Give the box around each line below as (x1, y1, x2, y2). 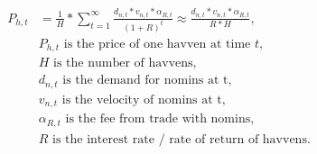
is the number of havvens (53, 57, 193, 70)
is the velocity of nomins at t (61, 93, 222, 106)
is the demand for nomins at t (62, 74, 228, 87)
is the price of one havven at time (63, 37, 251, 50)
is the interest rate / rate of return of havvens (52, 132, 307, 146)
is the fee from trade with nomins (65, 113, 251, 126)
